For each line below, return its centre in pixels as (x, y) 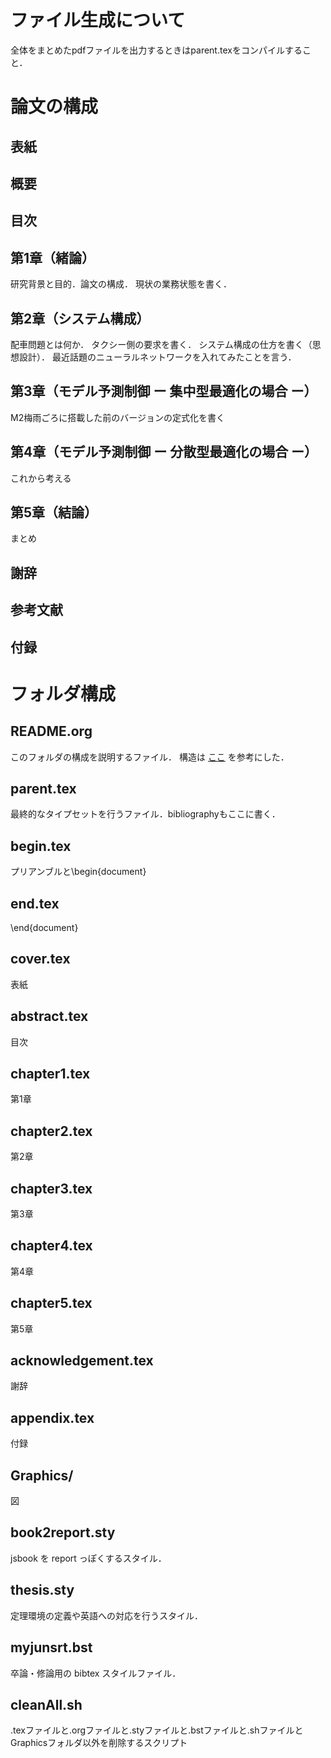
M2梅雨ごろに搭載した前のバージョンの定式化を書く (117, 417)
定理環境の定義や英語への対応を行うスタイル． (106, 1615)
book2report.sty (63, 1532)
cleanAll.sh (46, 1704)
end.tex (35, 903)
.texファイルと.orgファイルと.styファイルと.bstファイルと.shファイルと (157, 1730)
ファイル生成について (98, 20)
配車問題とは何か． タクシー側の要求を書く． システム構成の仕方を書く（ (161, 344)
